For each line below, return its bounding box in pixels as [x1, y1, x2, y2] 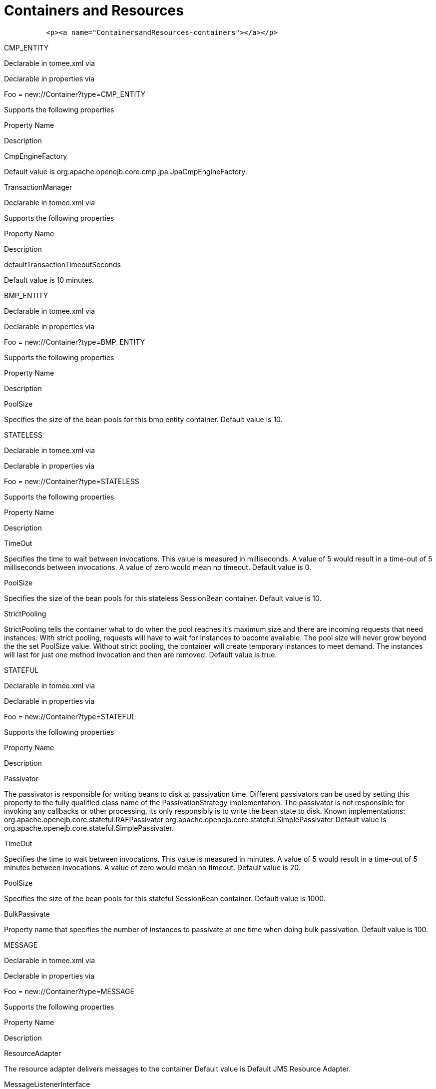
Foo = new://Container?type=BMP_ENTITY [4, 337, 145, 346]
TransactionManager [4, 182, 72, 191]
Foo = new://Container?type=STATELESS [4, 477, 139, 486]
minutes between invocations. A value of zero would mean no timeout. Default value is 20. [4, 863, 301, 872]
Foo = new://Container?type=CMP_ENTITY [4, 89, 146, 98]
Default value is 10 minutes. [4, 275, 94, 284]
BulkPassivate [4, 909, 50, 918]
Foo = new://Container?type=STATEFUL [4, 712, 136, 721]
